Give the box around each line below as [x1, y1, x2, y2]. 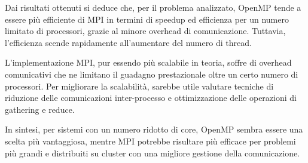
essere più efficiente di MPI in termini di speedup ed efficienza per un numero [5, 13, 289, 25]
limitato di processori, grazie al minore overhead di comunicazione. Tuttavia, [5, 24, 286, 37]
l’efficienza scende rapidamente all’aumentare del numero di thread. [5, 36, 252, 48]
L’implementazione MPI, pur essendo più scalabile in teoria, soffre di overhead [5, 56, 292, 69]
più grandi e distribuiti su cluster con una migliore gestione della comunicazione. [5, 146, 300, 159]
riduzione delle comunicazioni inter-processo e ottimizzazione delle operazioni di [5, 91, 297, 104]
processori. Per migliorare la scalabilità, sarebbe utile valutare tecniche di [5, 79, 274, 92]
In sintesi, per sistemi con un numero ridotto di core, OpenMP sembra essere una [5, 123, 303, 136]
